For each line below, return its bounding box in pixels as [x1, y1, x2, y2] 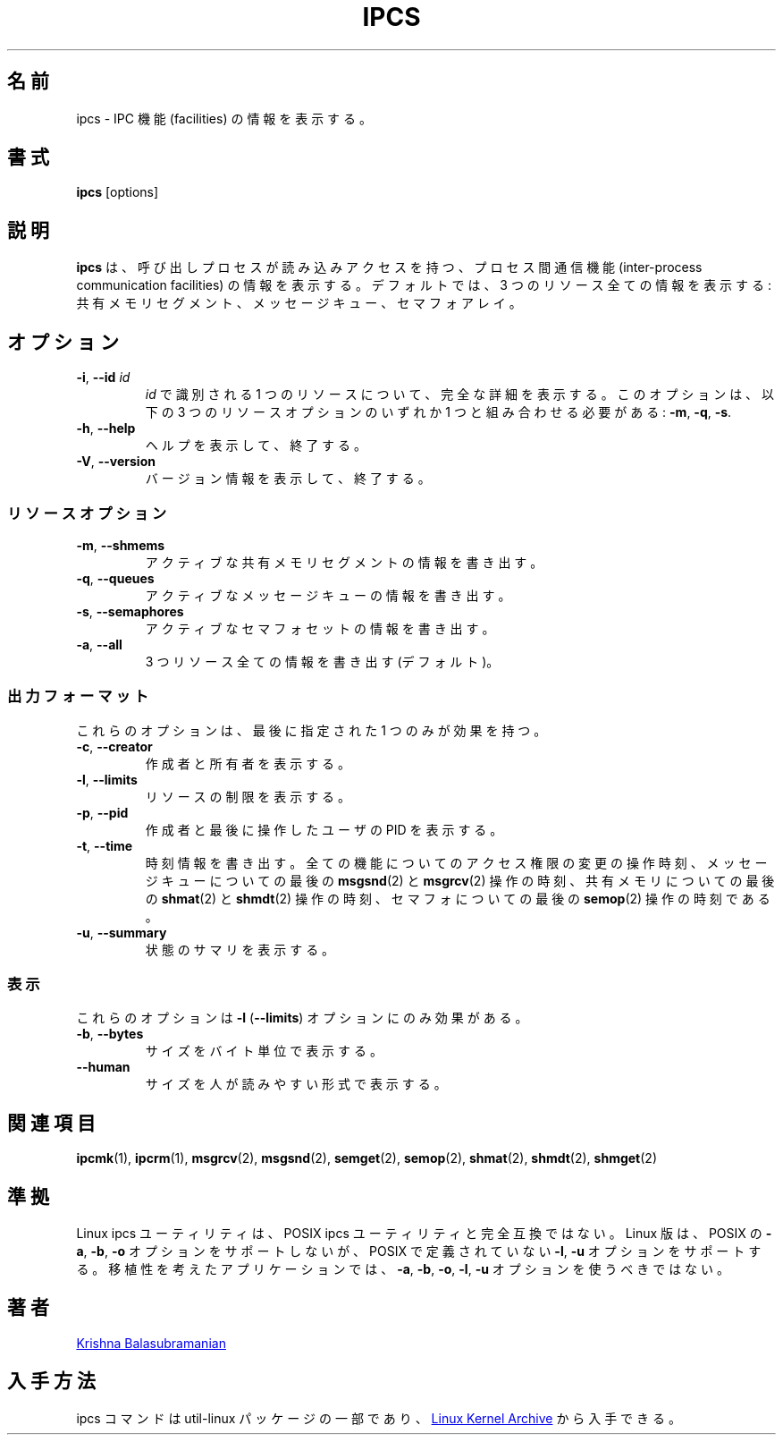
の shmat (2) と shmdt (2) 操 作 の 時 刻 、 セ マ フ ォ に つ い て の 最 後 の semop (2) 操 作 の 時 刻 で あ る [145, 890, 770, 906]
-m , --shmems [76, 537, 165, 553]
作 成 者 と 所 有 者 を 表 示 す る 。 [145, 755, 351, 771]
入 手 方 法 [7, 1370, 96, 1393]
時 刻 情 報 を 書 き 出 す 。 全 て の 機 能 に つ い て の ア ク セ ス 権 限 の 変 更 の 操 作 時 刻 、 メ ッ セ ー [145, 854, 768, 870]
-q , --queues [76, 570, 155, 586]
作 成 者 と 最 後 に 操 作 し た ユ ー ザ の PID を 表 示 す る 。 [145, 821, 503, 837]
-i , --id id [76, 369, 130, 386]
